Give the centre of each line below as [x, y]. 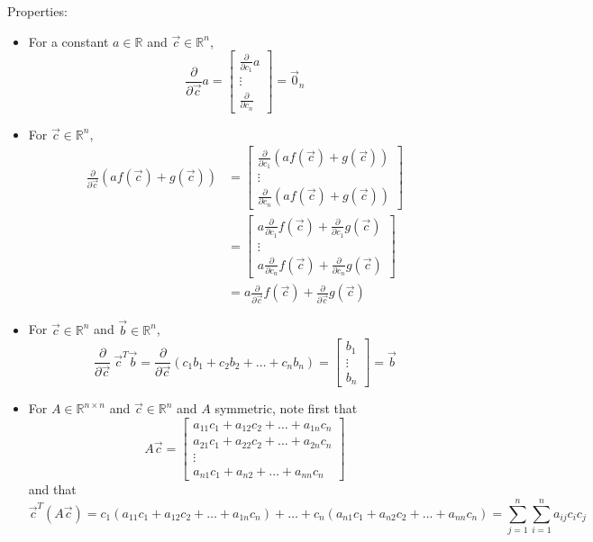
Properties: [37, 11]
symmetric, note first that [286, 408]
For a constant [68, 41]
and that [52, 489]
